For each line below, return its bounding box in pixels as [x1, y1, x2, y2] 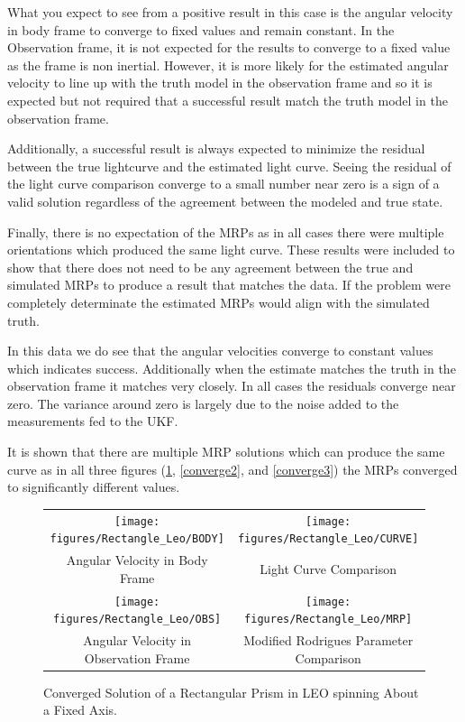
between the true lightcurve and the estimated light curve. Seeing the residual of [7, 156, 451, 175]
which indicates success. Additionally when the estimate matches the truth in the [7, 358, 456, 377]
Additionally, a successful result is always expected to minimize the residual [7, 139, 425, 158]
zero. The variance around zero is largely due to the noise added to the [7, 393, 399, 412]
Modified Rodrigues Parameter [243, 631, 414, 650]
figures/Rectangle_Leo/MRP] [244, 613, 413, 626]
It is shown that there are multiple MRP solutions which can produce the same [7, 442, 445, 461]
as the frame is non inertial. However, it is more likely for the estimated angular [7, 55, 449, 74]
